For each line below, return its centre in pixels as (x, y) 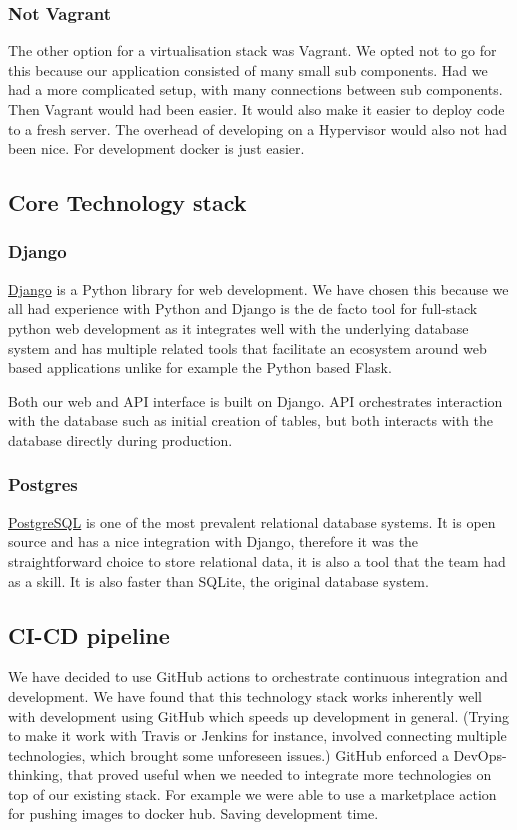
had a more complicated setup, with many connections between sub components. (255, 89)
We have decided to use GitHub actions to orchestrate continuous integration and (258, 676)
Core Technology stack (127, 202)
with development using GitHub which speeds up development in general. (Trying (258, 715)
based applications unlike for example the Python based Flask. (200, 367)
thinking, (35, 774)
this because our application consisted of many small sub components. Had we (248, 69)
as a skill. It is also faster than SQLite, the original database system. (218, 580)
